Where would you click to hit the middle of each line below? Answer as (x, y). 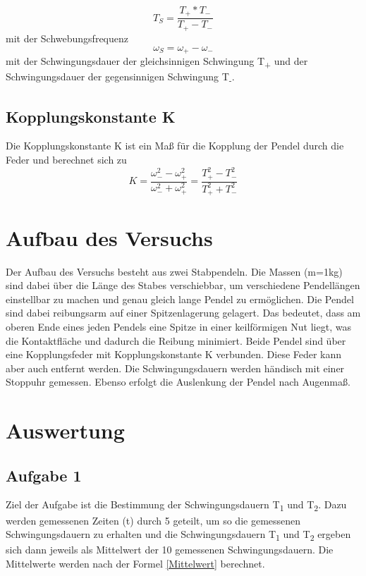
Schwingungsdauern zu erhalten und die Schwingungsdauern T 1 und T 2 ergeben (178, 535)
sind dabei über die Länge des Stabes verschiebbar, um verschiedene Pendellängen (183, 285)
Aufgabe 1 (44, 475)
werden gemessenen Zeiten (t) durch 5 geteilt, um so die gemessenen (153, 520)
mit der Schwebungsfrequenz (67, 38)
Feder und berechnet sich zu (66, 160)
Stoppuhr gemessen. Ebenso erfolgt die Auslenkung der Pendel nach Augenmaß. (178, 382)
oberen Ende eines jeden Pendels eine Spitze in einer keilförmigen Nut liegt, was (178, 326)
